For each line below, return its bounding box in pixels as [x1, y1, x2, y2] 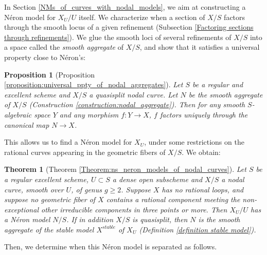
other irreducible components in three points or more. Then [41, 204, 227, 214]
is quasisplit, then [132, 214, 188, 225]
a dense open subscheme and [112, 173, 203, 184]
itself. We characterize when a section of [79, 11, 205, 22]
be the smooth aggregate [188, 89, 263, 100]
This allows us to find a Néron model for [4, 136, 132, 147]
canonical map [4, 119, 49, 130]
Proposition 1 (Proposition [4, 69, 95, 80]
